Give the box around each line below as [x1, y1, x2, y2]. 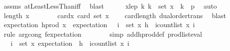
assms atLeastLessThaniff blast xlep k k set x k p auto [3, 1, 217, 10]
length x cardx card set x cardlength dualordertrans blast [3, 10, 227, 20]
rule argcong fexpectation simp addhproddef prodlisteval [3, 29, 202, 39]
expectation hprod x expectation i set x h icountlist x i [3, 20, 195, 30]
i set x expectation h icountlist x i [10, 38, 129, 48]
